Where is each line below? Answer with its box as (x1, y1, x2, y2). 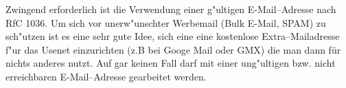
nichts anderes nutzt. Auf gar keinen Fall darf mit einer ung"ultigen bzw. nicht (5, 56, 336, 70)
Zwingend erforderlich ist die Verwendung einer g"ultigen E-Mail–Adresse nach (5, 2, 336, 16)
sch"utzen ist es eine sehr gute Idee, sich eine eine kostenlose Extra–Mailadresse (5, 29, 340, 43)
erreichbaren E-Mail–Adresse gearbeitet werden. (5, 69, 207, 83)
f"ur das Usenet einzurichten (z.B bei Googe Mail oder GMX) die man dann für (5, 42, 341, 56)
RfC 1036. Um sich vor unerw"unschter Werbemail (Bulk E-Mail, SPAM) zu (5, 15, 326, 30)
